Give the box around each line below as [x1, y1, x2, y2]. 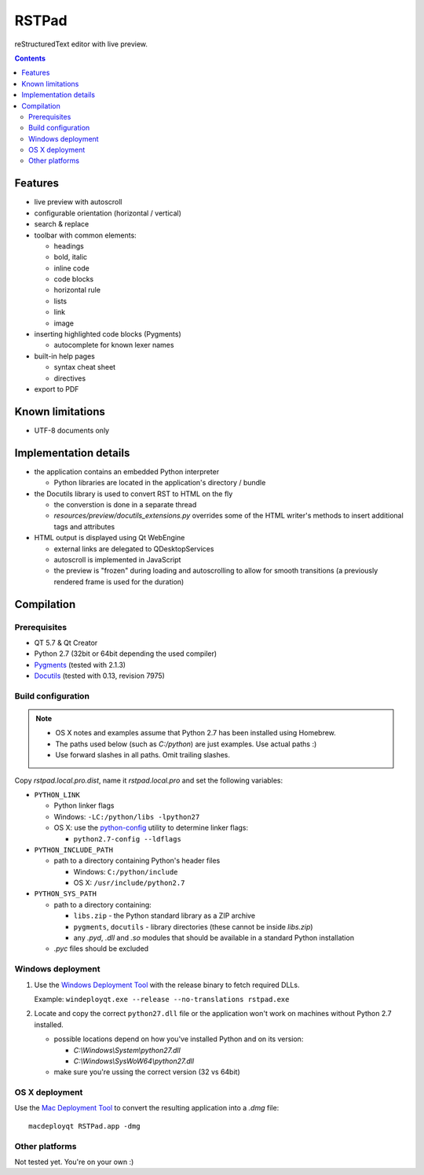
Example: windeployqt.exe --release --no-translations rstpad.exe [34, 994, 290, 1004]
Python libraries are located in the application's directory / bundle [53, 478, 266, 488]
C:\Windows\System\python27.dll [73, 1045, 181, 1055]
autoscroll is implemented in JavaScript [53, 554, 181, 564]
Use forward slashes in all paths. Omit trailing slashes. [55, 750, 231, 760]
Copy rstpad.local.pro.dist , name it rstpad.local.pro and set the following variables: [14, 775, 283, 785]
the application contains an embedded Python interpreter [34, 466, 220, 476]
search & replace [34, 219, 90, 229]
